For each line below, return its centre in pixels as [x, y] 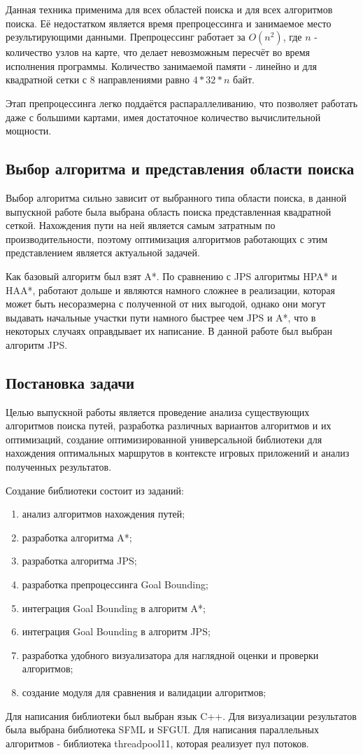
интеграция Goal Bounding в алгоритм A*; [114, 608]
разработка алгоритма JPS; [79, 561]
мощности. [29, 131]
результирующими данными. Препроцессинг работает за [126, 37]
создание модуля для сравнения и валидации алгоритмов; [144, 692]
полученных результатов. [59, 467]
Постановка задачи [70, 382]
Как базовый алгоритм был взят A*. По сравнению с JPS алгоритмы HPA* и [171, 276]
